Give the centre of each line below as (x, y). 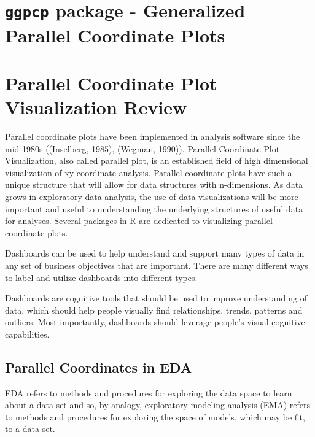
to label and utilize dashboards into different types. (101, 277)
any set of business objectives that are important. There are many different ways (157, 265)
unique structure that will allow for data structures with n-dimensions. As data (154, 184)
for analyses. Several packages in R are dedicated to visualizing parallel (139, 221)
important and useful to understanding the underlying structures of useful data (154, 208)
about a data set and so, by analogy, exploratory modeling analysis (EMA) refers (157, 405)
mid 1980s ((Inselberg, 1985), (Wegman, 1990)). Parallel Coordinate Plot (142, 148)
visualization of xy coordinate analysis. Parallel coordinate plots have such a (149, 172)
